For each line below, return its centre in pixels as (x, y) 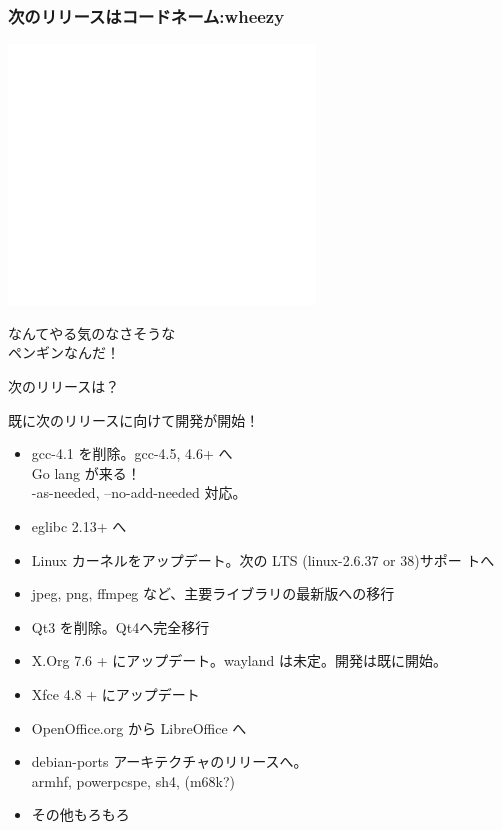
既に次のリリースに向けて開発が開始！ (134, 419)
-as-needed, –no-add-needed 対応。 (139, 492)
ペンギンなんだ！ (64, 352)
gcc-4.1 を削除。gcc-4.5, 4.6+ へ (132, 453)
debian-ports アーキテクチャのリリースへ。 (169, 761)
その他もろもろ (80, 814)
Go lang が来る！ (86, 472)
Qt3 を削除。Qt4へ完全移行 (120, 626)
